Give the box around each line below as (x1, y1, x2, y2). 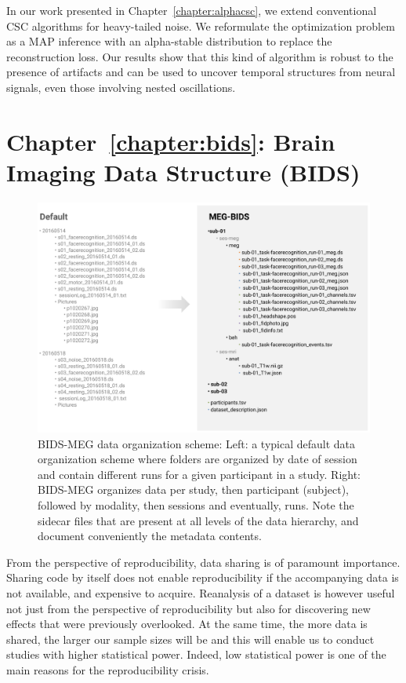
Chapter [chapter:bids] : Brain (6, 125, 335, 157)
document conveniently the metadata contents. (38, 528, 262, 544)
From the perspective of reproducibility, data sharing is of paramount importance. (6, 553, 401, 570)
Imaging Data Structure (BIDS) (6, 155, 361, 188)
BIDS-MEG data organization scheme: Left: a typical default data (38, 435, 356, 451)
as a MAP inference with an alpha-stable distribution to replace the (6, 33, 332, 49)
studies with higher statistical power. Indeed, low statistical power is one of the (6, 646, 386, 663)
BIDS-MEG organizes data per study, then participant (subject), (38, 481, 349, 498)
